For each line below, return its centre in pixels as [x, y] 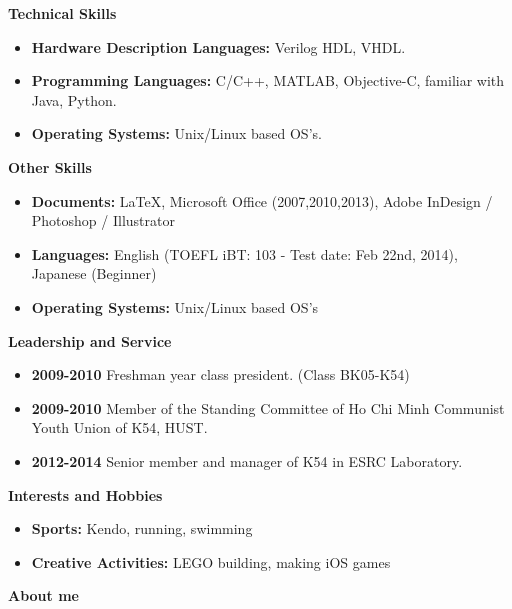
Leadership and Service [90, 340]
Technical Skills [62, 13]
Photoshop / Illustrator [103, 220]
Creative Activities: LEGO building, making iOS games [211, 561]
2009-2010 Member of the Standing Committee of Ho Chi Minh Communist [268, 407]
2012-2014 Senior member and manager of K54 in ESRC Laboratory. [247, 460]
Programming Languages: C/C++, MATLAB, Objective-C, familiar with [268, 80]
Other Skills [50, 166]
